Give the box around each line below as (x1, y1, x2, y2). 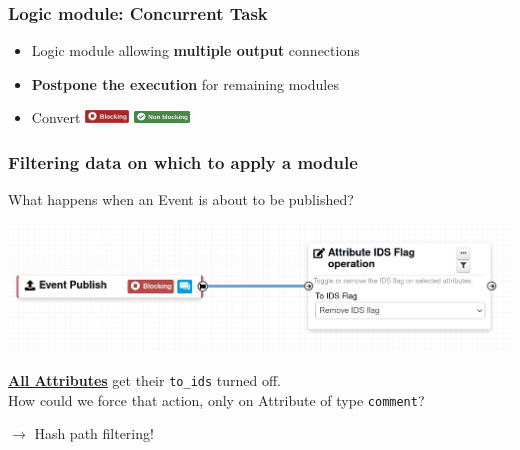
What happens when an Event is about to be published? (8, 189, 354, 210)
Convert (31, 107, 81, 128)
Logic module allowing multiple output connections (31, 40, 360, 61)
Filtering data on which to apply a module (8, 149, 358, 174)
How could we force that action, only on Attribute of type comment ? (8, 389, 425, 410)
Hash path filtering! (34, 423, 154, 444)
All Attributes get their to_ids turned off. (8, 369, 282, 390)
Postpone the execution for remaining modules (31, 73, 339, 94)
